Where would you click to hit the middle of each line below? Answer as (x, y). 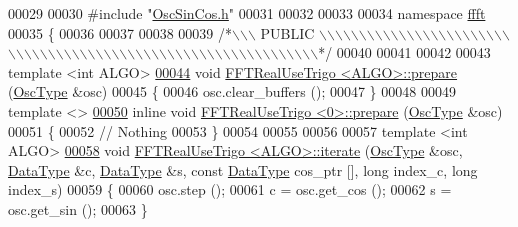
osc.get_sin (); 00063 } (78, 208)
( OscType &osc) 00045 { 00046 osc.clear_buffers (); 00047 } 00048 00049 (232, 91)
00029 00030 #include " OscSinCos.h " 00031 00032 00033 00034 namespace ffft (247, 13)
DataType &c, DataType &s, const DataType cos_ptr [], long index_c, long (243, 169)
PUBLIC (287, 32)
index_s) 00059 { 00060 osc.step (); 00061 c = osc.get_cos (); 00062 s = (230, 189)
